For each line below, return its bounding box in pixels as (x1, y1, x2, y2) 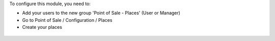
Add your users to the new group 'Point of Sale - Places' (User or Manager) (22, 10, 181, 16)
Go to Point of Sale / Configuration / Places (22, 17, 113, 23)
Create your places (22, 24, 62, 30)
